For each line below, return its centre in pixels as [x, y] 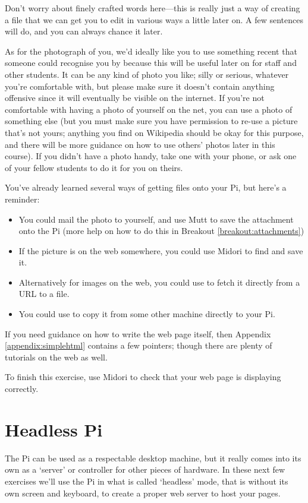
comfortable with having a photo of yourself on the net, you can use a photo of [149, 109]
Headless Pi [54, 429]
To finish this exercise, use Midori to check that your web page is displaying [143, 377]
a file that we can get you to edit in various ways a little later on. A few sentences [154, 19]
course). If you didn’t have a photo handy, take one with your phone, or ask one [151, 156]
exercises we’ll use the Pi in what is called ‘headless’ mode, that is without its [147, 481]
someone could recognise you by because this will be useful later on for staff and [151, 63]
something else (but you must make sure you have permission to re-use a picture [151, 121]
